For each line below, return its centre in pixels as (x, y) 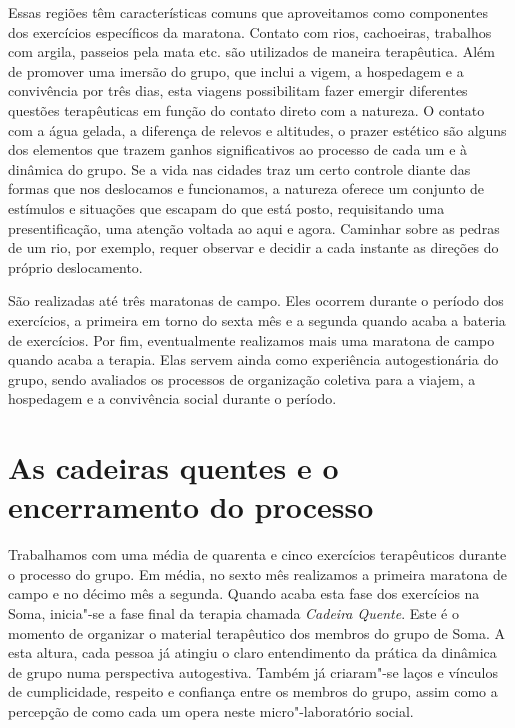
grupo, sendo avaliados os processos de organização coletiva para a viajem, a (242, 378)
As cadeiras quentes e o (173, 467)
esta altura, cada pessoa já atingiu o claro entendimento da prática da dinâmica (252, 652)
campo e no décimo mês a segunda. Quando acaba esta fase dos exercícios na (244, 593)
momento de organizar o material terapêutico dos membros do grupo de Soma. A (256, 632)
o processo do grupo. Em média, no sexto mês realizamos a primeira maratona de (257, 573)
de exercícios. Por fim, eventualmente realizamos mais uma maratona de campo (251, 339)
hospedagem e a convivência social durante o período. (172, 398)
